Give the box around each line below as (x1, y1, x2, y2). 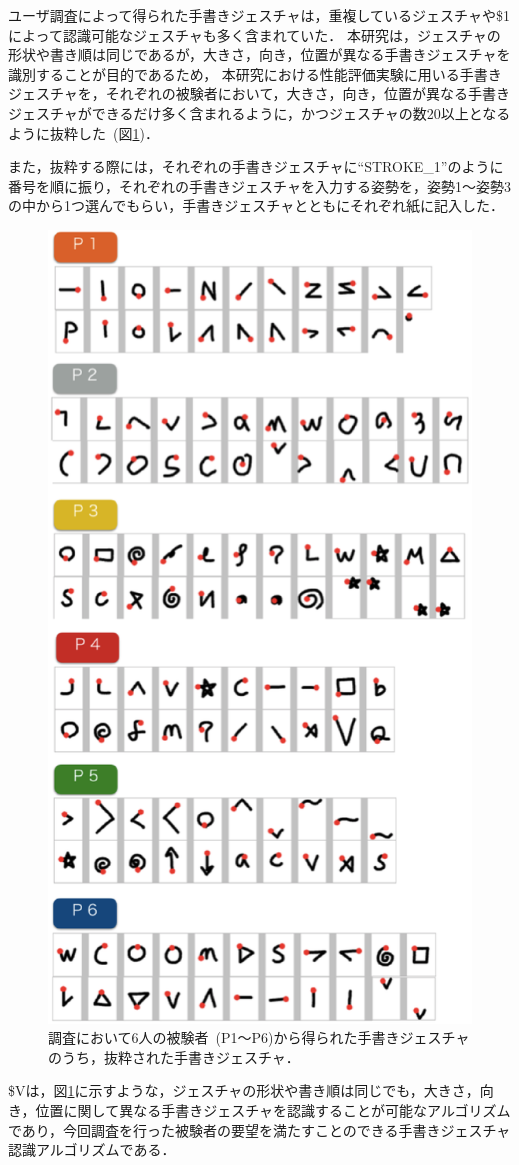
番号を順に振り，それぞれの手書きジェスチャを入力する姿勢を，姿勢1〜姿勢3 (8, 175, 511, 196)
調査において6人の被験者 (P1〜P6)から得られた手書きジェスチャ (48, 1027, 470, 1048)
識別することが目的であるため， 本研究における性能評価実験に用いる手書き (8, 63, 502, 84)
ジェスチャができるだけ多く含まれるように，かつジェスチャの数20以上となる (8, 102, 511, 123)
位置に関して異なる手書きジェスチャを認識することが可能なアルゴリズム (35, 1100, 511, 1121)
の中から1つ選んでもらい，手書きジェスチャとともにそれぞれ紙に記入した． (8, 195, 504, 216)
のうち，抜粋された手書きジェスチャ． (48, 1046, 300, 1067)
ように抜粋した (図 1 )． (8, 122, 159, 143)
